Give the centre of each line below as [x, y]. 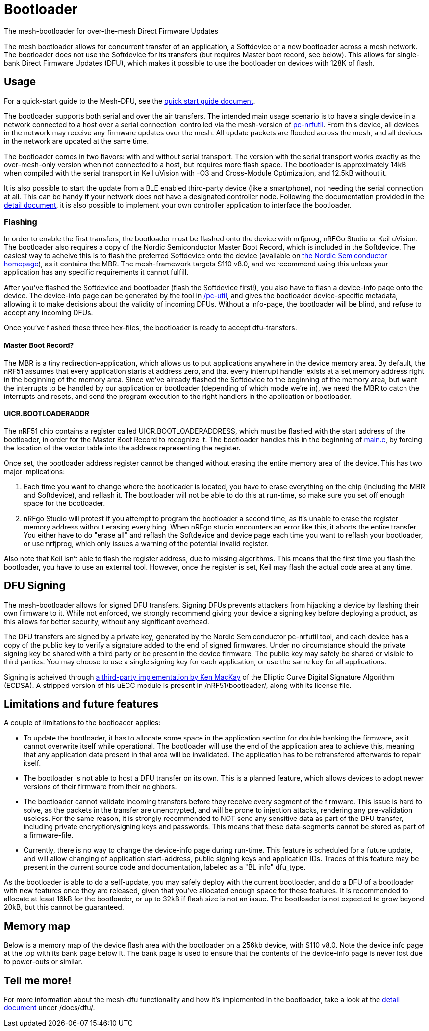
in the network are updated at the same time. [76, 141]
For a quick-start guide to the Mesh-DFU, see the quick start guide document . [130, 101]
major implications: [35, 471]
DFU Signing [35, 586]
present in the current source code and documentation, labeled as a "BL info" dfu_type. [165, 867]
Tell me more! [38, 980]
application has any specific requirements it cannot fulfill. [96, 272]
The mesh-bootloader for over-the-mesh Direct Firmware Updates [111, 31]
